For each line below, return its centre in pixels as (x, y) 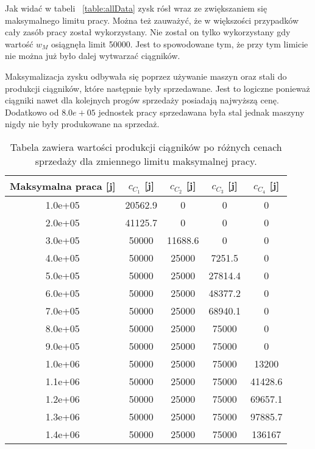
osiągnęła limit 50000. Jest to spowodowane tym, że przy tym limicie (180, 44)
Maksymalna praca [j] (63, 186)
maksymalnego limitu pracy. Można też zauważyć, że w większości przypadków (152, 20)
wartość (19, 44)
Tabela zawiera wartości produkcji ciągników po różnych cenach (146, 147)
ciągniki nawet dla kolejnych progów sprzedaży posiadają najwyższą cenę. (142, 100)
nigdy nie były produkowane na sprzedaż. (82, 124)
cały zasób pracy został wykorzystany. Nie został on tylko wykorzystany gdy (148, 32)
